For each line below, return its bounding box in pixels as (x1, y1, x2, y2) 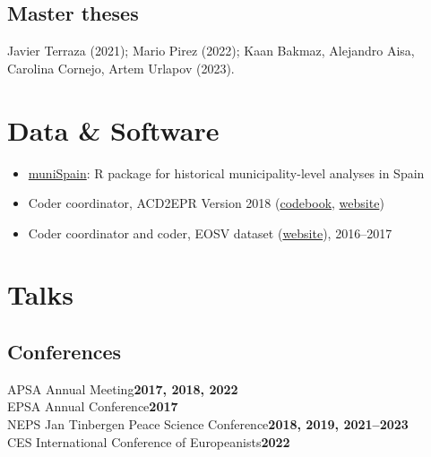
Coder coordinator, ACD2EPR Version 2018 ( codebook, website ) (28, 194, 384, 212)
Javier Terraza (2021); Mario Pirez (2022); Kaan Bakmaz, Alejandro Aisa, (7, 41, 415, 60)
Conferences (7, 338, 122, 366)
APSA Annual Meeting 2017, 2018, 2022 (7, 379, 238, 398)
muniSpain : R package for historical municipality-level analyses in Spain (28, 163, 425, 182)
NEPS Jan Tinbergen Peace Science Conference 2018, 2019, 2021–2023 (7, 415, 409, 434)
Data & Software (7, 111, 220, 148)
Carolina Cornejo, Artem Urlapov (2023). (7, 58, 235, 77)
